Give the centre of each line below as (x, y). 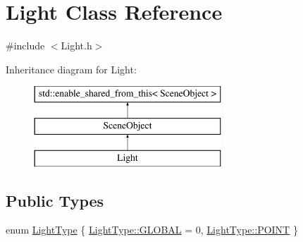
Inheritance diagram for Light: (71, 69)
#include (25, 46)
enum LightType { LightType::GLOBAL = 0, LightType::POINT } (152, 230)
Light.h (76, 46)
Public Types (55, 200)
